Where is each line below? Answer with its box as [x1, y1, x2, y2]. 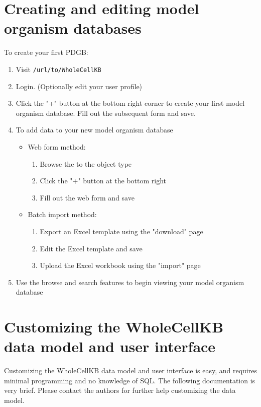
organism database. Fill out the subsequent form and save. [16, 107, 196, 118]
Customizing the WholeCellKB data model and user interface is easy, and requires [4, 365, 257, 376]
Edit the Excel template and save [40, 243, 143, 253]
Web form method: [28, 141, 86, 152]
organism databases [4, 18, 142, 38]
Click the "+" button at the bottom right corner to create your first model [16, 98, 245, 108]
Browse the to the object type [40, 158, 132, 169]
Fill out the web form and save [40, 192, 135, 202]
